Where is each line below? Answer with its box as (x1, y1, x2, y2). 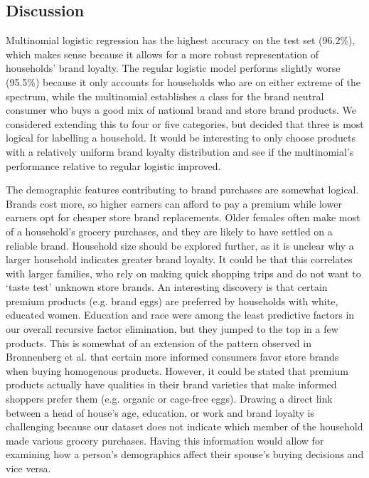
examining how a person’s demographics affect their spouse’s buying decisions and (6, 447, 364, 462)
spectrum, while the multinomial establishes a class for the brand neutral (6, 88, 324, 103)
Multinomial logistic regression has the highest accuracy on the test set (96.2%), (6, 33, 355, 48)
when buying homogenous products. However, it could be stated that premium (6, 363, 348, 378)
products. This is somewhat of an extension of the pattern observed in (6, 335, 311, 350)
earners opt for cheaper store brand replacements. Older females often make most (6, 210, 360, 225)
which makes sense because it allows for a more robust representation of (6, 46, 319, 61)
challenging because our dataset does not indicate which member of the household (6, 419, 363, 434)
